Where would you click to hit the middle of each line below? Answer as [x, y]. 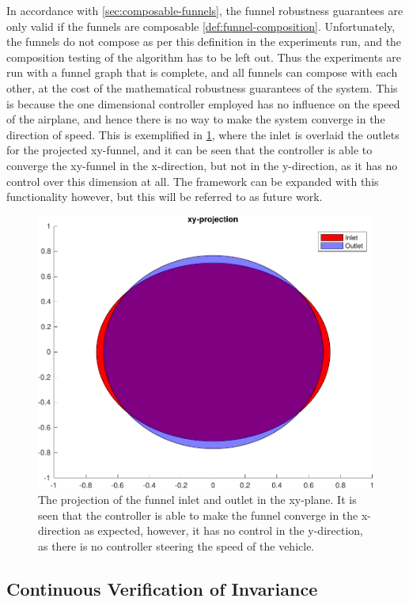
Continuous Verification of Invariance [162, 588]
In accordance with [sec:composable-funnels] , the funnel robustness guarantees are [205, 10]
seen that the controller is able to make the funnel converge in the [198, 515]
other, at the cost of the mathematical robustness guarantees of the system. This [202, 87]
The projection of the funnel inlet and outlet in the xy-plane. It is [197, 500]
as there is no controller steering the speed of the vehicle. [176, 545]
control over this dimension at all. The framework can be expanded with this [193, 181]
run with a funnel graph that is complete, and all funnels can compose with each [202, 72]
